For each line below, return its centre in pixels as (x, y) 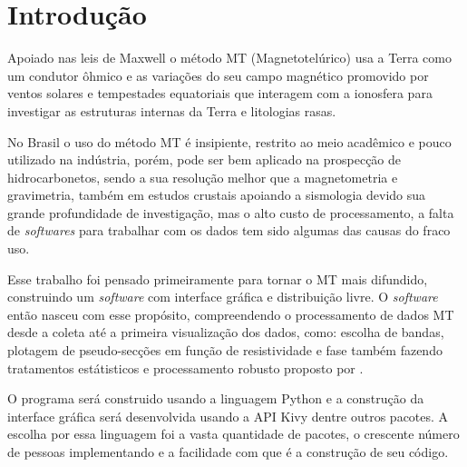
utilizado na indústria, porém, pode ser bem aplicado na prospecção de (204, 159)
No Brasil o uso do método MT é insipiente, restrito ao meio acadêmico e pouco (229, 141)
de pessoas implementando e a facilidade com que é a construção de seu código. (228, 452)
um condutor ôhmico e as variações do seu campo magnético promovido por (218, 75)
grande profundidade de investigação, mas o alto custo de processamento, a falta (231, 212)
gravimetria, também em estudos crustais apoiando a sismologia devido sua (217, 195)
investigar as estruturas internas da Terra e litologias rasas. (172, 110)
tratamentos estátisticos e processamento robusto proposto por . (185, 368)
